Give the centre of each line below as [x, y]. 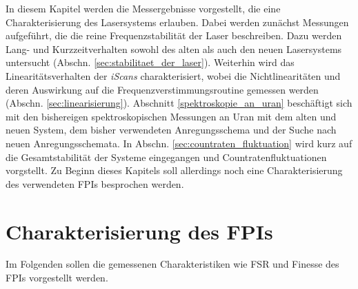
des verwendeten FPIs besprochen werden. [95, 183]
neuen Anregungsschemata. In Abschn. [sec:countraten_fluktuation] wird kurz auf [179, 143]
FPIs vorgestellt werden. [57, 278]
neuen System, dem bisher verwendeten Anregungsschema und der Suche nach [171, 130]
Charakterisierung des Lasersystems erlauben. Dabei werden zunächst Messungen [177, 22]
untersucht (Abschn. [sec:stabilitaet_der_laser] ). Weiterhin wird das [150, 62]
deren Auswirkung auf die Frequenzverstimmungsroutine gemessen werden [162, 89]
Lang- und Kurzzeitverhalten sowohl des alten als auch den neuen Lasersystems [174, 49]
